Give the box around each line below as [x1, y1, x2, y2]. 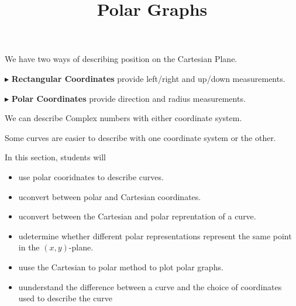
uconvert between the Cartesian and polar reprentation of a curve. [18, 210, 256, 222]
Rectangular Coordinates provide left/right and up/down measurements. [11, 72, 285, 84]
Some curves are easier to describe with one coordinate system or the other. [5, 131, 276, 143]
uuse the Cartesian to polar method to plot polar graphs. [18, 260, 223, 273]
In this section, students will [5, 151, 106, 163]
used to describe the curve [18, 292, 112, 304]
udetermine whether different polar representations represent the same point [18, 229, 292, 242]
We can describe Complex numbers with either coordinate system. [5, 112, 242, 124]
